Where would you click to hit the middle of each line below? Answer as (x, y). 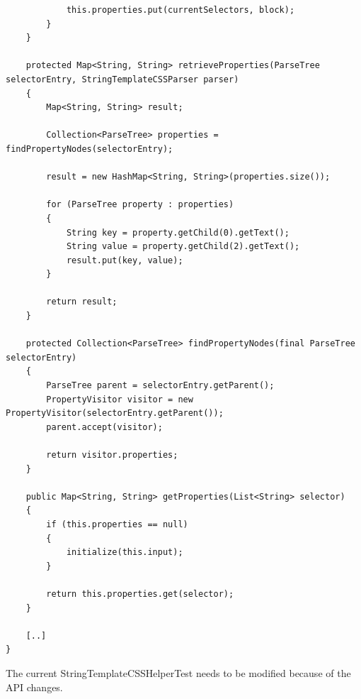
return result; (82, 302)
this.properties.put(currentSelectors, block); (180, 10)
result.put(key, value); (125, 260)
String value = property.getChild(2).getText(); (183, 247)
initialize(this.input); (125, 552)
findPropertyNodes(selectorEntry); (90, 149)
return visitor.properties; (112, 455)
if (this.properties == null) (117, 524)
